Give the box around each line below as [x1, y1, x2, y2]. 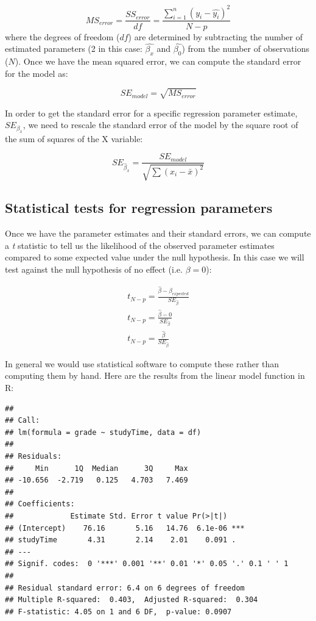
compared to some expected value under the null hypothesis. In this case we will [5, 251, 304, 264]
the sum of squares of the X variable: [5, 132, 143, 145]
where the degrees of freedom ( [5, 30, 120, 43]
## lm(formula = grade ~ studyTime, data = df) [5, 428, 202, 437]
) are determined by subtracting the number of [128, 30, 303, 43]
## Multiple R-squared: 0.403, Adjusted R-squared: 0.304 [5, 595, 258, 605]
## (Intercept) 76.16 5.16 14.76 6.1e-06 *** [5, 523, 245, 533]
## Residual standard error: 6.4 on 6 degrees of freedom [5, 583, 245, 592]
